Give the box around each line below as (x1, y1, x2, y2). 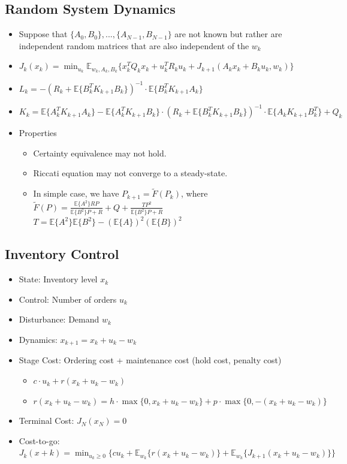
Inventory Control (5, 245, 119, 263)
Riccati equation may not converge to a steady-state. (33, 167, 228, 179)
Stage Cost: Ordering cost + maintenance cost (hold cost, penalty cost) (19, 354, 282, 366)
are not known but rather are (174, 28, 282, 40)
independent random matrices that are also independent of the (19, 39, 249, 52)
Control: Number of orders (19, 293, 117, 305)
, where (180, 187, 208, 200)
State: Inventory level (19, 273, 98, 285)
